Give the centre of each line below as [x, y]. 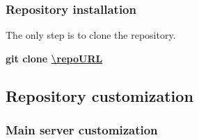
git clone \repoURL [54, 58]
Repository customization [99, 95]
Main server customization [82, 130]
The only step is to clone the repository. [91, 35]
